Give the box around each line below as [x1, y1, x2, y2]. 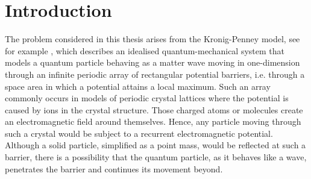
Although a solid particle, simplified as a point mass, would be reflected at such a [5, 139, 306, 151]
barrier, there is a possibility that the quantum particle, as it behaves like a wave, [5, 151, 307, 163]
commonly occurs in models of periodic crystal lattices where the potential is [5, 92, 289, 104]
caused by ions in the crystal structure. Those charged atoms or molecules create [5, 103, 303, 116]
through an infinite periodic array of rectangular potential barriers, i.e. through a [5, 68, 305, 80]
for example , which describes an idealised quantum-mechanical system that [5, 44, 284, 57]
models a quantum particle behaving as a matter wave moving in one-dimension [5, 56, 300, 69]
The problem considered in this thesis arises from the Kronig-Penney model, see [5, 33, 300, 45]
